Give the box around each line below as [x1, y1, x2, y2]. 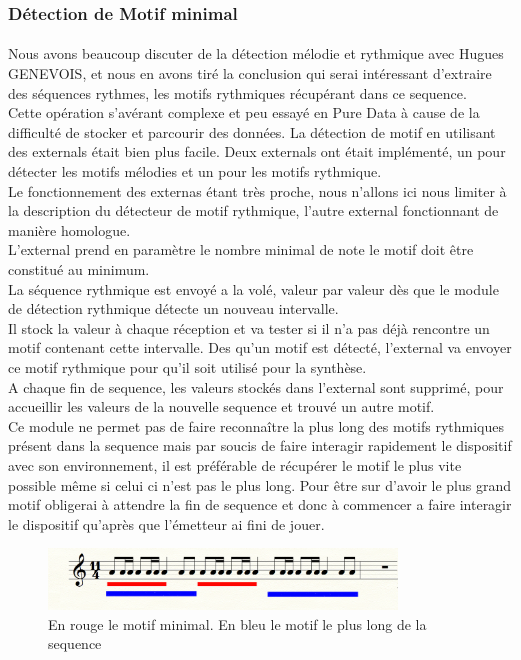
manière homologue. [8, 219, 131, 240]
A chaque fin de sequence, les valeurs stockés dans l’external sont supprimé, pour [8, 376, 504, 397]
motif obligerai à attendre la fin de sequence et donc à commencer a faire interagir [8, 494, 512, 515]
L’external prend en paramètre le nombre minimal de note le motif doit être [8, 239, 474, 260]
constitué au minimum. [8, 258, 150, 279]
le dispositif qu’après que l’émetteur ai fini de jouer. [8, 513, 325, 534]
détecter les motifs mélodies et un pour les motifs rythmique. [8, 161, 382, 181]
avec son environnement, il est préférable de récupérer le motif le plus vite [8, 454, 462, 475]
